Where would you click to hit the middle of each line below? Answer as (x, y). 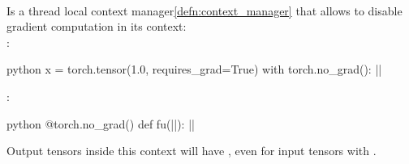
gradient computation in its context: (97, 26)
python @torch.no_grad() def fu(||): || (101, 123)
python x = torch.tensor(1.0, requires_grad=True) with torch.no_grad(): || (194, 69)
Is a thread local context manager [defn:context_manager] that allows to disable (204, 10)
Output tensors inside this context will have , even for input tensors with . (192, 151)
